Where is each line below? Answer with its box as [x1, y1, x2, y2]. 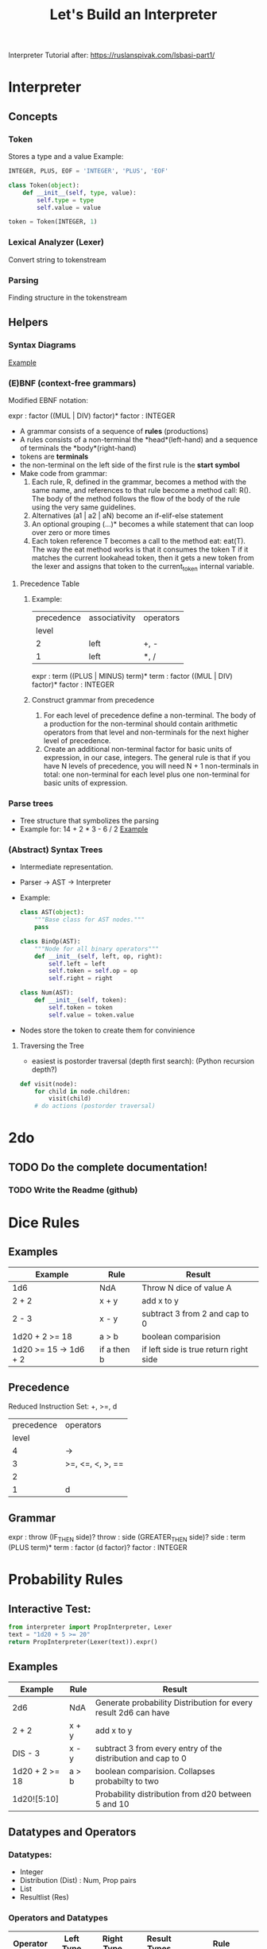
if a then [99, 1343, 130, 1354]
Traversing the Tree [19, 1040, 85, 1050]
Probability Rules [8, 1571, 123, 1589]
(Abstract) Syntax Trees [8, 844, 103, 855]
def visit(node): [19, 1079, 78, 1088]
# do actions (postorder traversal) [34, 1102, 156, 1110]
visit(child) [48, 1095, 91, 1102]
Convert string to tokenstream [8, 254, 106, 264]
